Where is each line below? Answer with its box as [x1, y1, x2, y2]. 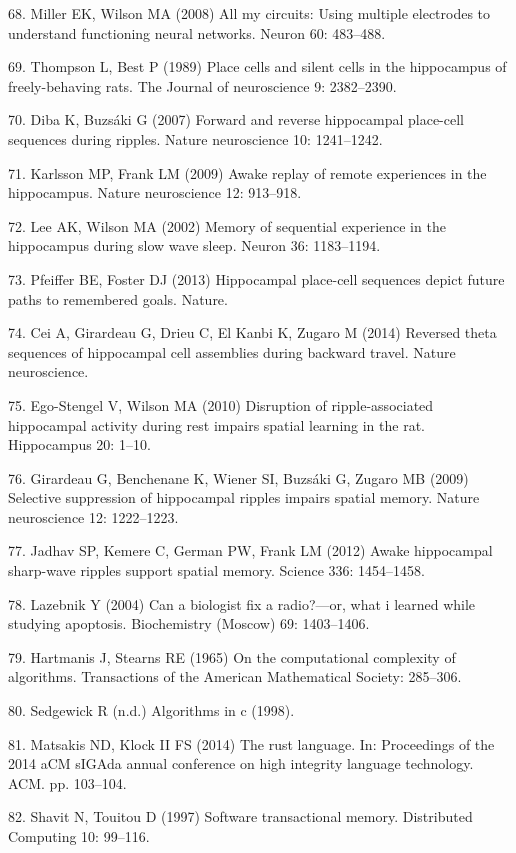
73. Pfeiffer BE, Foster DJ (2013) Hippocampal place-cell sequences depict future [8, 268, 505, 289]
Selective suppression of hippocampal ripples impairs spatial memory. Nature [8, 487, 480, 508]
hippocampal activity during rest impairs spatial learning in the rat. [8, 414, 425, 435]
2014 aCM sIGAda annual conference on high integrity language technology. [8, 753, 474, 774]
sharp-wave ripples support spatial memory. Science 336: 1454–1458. [8, 560, 425, 581]
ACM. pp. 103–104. [8, 772, 127, 793]
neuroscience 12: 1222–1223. [8, 506, 179, 527]
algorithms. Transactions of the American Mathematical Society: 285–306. [8, 666, 462, 687]
